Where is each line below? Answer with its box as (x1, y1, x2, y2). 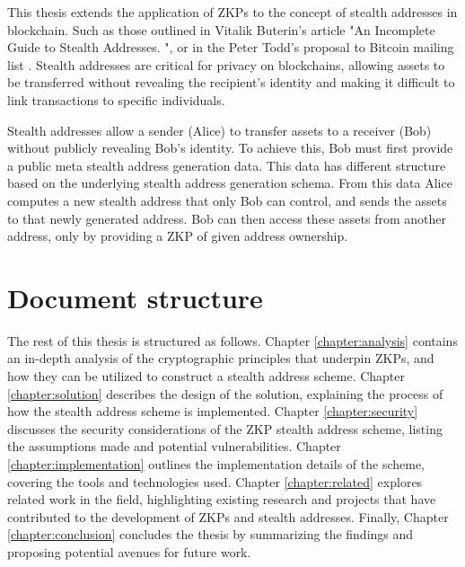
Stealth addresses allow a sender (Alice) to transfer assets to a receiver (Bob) (7, 120, 432, 139)
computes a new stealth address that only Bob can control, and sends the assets (7, 190, 447, 209)
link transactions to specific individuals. (7, 90, 225, 109)
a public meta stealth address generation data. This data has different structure (7, 155, 446, 174)
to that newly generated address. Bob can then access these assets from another (7, 208, 446, 227)
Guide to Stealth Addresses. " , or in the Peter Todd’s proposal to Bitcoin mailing (7, 38, 454, 57)
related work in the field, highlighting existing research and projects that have (7, 490, 436, 509)
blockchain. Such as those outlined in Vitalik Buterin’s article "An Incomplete (7, 20, 435, 39)
